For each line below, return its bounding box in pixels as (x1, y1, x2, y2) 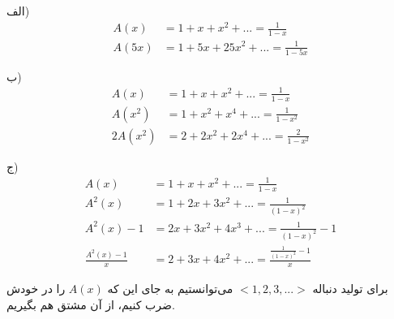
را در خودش (6, 280, 66, 297)
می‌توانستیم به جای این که (107, 280, 233, 297)
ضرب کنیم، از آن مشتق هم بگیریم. (6, 295, 175, 313)
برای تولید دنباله (312, 280, 388, 297)
